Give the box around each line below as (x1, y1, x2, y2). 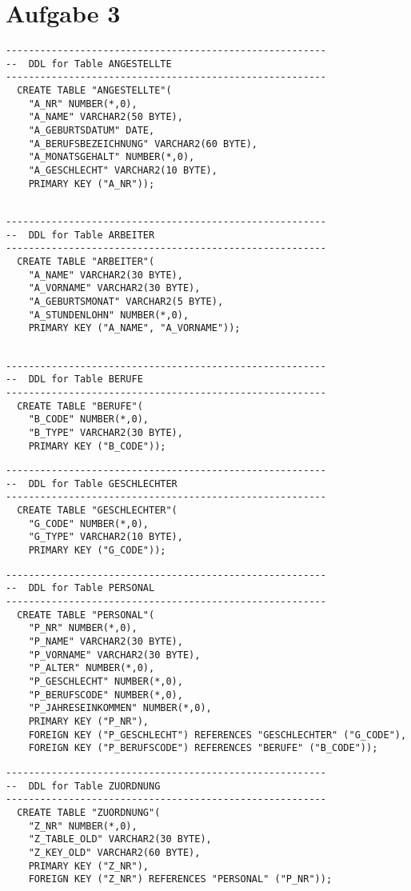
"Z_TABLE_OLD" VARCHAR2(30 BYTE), (28, 833, 212, 845)
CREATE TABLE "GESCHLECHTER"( (17, 505, 178, 517)
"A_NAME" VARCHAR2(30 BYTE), (28, 269, 183, 281)
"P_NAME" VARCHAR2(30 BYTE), (28, 636, 183, 648)
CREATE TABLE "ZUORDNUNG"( (17, 806, 161, 818)
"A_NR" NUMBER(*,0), (28, 98, 138, 110)
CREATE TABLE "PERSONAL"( (17, 609, 155, 621)
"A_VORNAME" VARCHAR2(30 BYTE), (28, 282, 201, 294)
